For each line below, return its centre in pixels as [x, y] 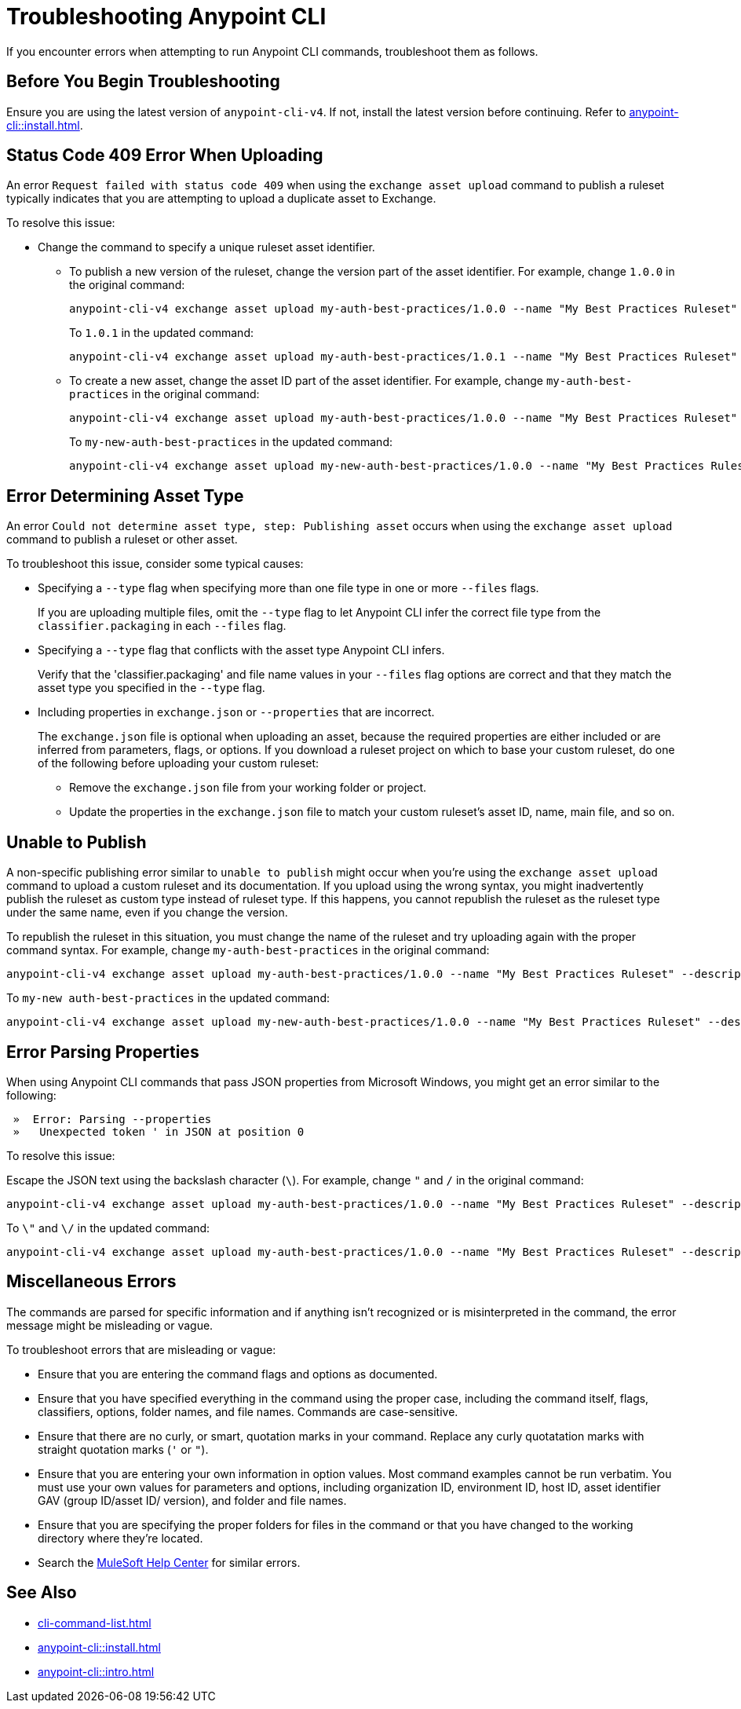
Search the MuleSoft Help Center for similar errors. [169, 1562]
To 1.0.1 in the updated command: [161, 333]
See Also [42, 1593]
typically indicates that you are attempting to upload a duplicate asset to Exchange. [221, 199]
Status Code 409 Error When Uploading [165, 156]
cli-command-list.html [95, 1623]
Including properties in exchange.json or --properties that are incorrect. [236, 712]
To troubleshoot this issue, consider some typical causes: [155, 564]
